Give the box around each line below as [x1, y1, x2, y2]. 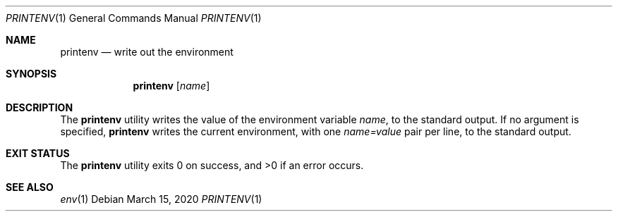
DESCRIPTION [6, 101, 73, 113]
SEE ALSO [6, 181, 54, 193]
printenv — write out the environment [60, 46, 234, 58]
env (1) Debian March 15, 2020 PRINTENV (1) [60, 193, 262, 205]
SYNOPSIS [6, 68, 57, 80]
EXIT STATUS [6, 147, 70, 159]
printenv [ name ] [133, 80, 210, 92]
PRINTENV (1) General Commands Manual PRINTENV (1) [6, 12, 262, 24]
